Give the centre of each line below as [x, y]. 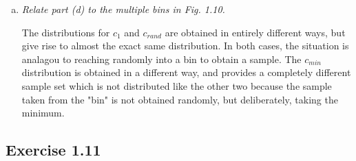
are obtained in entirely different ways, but [255, 32]
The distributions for [66, 32]
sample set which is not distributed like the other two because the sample [177, 85]
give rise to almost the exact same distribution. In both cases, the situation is [185, 46]
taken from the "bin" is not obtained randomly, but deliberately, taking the [180, 99]
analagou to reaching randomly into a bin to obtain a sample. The [161, 59]
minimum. [43, 113]
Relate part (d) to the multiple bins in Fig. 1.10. [123, 9]
